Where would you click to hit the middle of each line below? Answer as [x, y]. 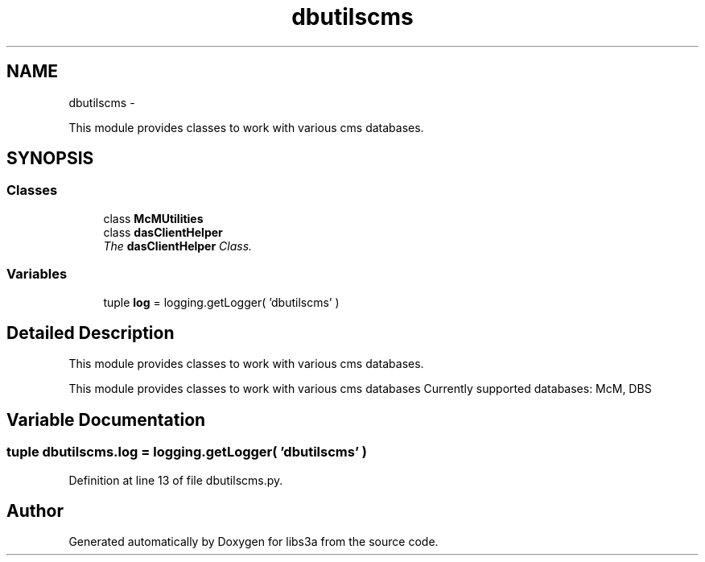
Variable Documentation [106, 419]
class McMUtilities [153, 218]
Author [35, 511]
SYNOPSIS [50, 159]
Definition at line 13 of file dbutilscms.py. [176, 480]
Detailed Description [91, 333]
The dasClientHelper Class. [178, 246]
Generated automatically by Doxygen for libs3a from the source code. [254, 542]
